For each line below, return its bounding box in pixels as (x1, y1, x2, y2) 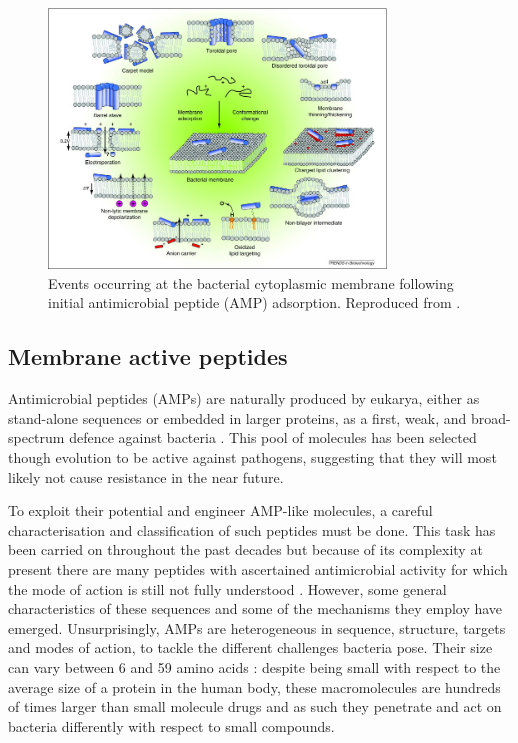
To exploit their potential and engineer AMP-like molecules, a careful (8, 500, 433, 521)
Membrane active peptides (8, 341, 288, 372)
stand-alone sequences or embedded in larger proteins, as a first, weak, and (8, 407, 467, 428)
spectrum (8, 427, 65, 448)
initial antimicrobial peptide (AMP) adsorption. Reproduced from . (48, 292, 461, 313)
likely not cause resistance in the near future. (8, 466, 284, 487)
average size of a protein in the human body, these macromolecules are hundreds (8, 676, 501, 697)
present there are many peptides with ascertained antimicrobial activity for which (8, 559, 508, 579)
